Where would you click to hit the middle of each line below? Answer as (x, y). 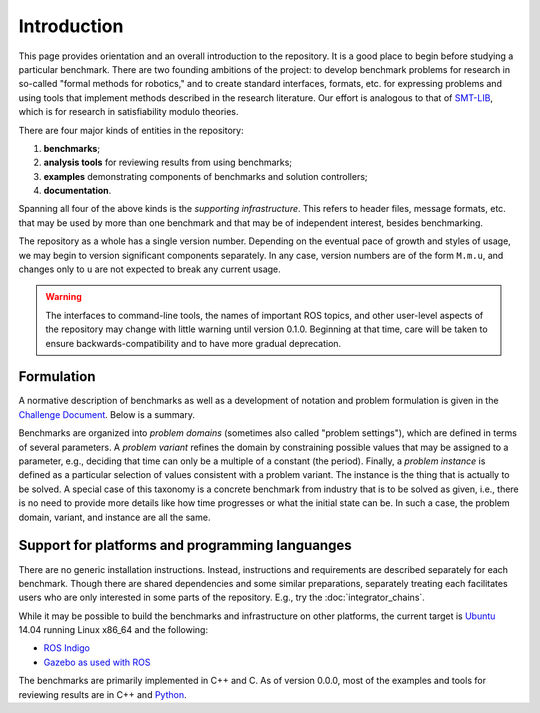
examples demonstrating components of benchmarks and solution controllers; (206, 176)
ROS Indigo (66, 648)
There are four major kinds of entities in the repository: (131, 130)
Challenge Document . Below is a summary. (106, 414)
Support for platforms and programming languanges (185, 545)
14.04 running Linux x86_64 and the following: (113, 630)
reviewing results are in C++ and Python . (102, 694)
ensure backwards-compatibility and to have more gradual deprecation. (193, 343)
